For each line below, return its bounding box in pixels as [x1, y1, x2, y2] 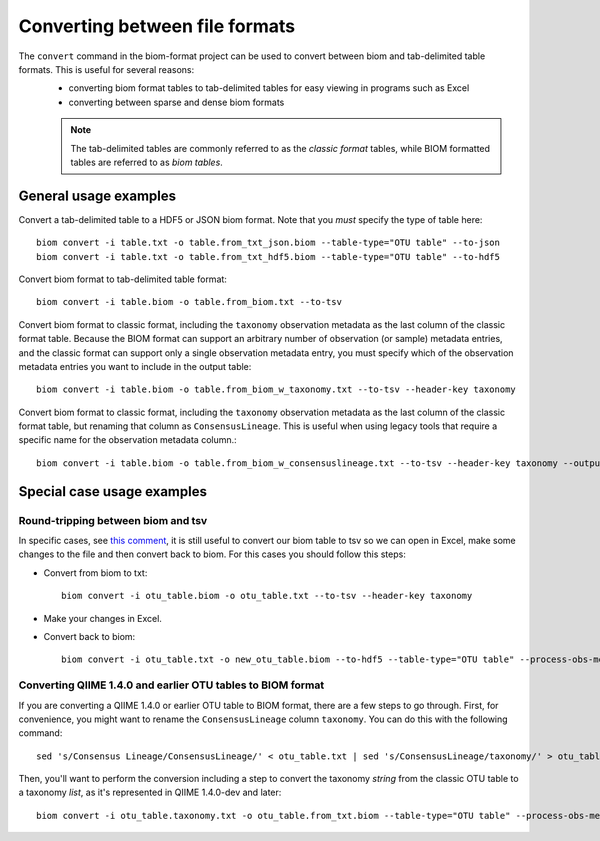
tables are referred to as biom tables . [70, 156, 224, 168]
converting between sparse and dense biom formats [68, 96, 285, 108]
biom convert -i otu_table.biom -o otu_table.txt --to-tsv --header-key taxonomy [61, 590, 473, 602]
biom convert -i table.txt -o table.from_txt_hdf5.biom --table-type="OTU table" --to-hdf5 [36, 251, 500, 262]
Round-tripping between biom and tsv [18, 513, 208, 527]
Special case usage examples [18, 483, 207, 500]
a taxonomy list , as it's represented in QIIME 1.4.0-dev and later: [18, 786, 282, 799]
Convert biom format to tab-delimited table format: [18, 273, 227, 285]
